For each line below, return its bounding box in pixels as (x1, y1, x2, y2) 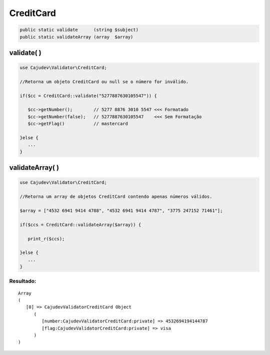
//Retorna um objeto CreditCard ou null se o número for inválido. (19, 79, 189, 85)
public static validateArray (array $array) (19, 34, 133, 40)
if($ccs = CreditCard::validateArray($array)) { (19, 222, 141, 227)
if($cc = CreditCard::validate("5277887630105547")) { (19, 93, 157, 99)
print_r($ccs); (27, 236, 65, 241)
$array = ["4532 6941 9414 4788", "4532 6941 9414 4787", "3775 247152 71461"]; (19, 208, 223, 213)
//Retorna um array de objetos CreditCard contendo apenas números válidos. (19, 194, 212, 200)
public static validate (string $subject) (19, 27, 138, 33)
